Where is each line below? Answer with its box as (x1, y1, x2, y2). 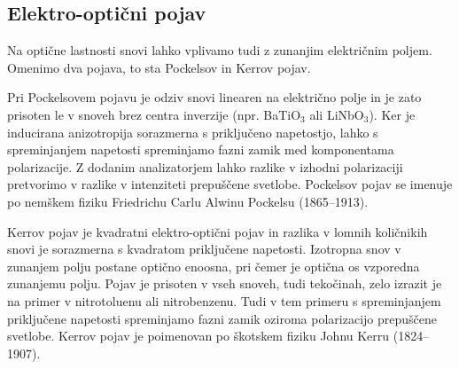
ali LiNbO (309, 105, 364, 123)
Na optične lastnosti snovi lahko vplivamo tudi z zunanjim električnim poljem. (7, 41, 432, 59)
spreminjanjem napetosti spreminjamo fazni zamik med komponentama (7, 140, 394, 159)
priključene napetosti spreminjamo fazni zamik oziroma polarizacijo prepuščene (7, 309, 437, 327)
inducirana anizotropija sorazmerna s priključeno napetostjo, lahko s (7, 122, 378, 141)
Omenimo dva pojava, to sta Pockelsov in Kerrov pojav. (7, 58, 311, 76)
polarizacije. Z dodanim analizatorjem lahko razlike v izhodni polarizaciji (7, 157, 403, 176)
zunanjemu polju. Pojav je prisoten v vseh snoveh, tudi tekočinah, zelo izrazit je (7, 274, 442, 293)
